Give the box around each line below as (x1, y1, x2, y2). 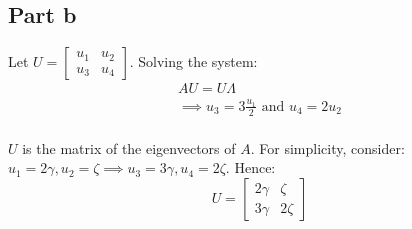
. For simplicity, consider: (250, 137, 405, 158)
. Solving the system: (129, 51, 258, 72)
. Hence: (225, 157, 276, 178)
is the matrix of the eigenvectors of (22, 137, 236, 158)
